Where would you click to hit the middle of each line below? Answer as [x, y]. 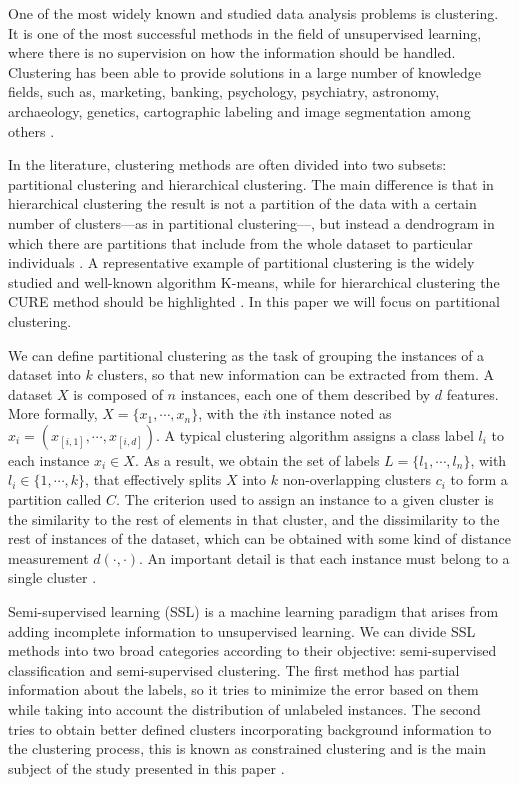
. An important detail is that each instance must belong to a [324, 557]
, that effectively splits [153, 479]
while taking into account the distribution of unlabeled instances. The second [244, 709]
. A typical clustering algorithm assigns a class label [314, 434]
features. [472, 393]
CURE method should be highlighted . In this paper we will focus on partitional [254, 301]
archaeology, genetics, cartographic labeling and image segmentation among [239, 110]
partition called [55, 499]
